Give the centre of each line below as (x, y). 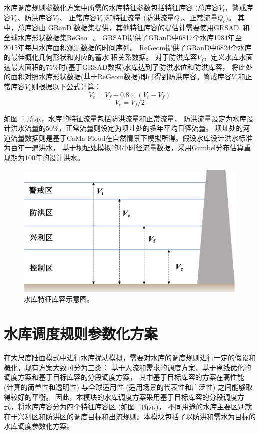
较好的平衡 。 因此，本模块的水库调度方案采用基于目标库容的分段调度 (124, 396)
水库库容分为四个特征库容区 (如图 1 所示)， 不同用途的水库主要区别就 (138, 406)
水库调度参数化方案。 (39, 426)
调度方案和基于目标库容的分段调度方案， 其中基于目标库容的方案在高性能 (124, 377)
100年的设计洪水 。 (54, 157)
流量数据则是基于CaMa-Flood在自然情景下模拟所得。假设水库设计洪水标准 (131, 138)
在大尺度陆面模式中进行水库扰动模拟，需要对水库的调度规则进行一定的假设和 (130, 357)
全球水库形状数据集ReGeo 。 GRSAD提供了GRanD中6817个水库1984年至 (123, 37)
